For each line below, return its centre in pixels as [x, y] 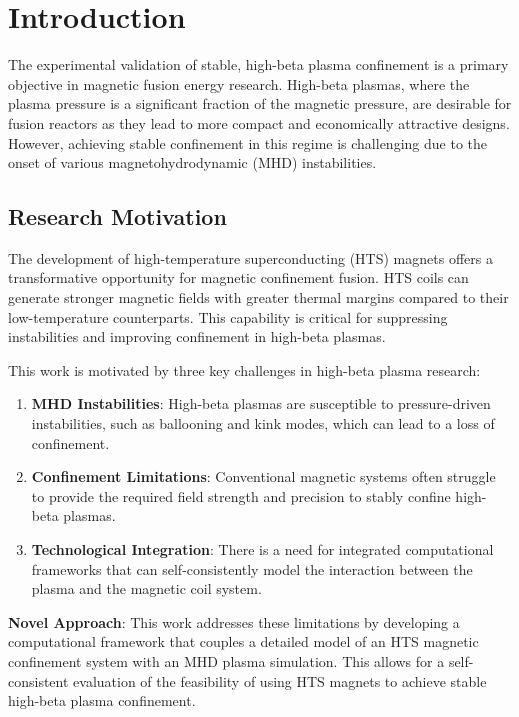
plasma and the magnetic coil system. [146, 588]
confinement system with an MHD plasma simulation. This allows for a [226, 660]
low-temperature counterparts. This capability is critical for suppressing [228, 316]
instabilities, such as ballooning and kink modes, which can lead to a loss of [263, 423]
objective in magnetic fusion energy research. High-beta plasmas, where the [239, 83]
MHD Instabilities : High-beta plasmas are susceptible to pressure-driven [261, 403]
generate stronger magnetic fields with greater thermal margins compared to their [258, 297]
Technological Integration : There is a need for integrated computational [262, 549]
